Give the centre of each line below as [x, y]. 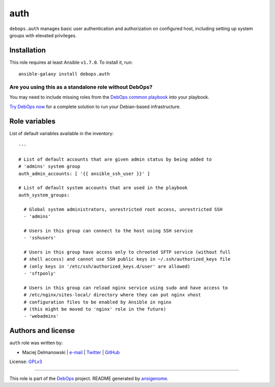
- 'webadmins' [41, 316]
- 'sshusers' [40, 238]
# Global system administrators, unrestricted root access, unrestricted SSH [123, 209]
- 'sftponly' [40, 274]
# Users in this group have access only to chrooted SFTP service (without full [127, 252]
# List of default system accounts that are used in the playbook [103, 188]
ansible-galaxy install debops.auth [64, 74]
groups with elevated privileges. [43, 35]
